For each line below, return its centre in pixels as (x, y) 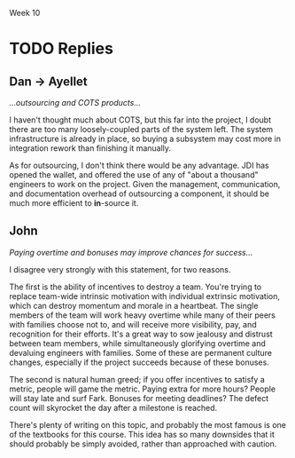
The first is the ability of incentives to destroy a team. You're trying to (136, 287)
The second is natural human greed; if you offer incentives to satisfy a (137, 379)
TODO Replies (61, 49)
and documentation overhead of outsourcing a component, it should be (140, 193)
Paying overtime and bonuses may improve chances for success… (131, 252)
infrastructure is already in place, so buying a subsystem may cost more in (145, 138)
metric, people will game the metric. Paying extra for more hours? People (143, 389)
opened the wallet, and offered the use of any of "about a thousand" (134, 175)
